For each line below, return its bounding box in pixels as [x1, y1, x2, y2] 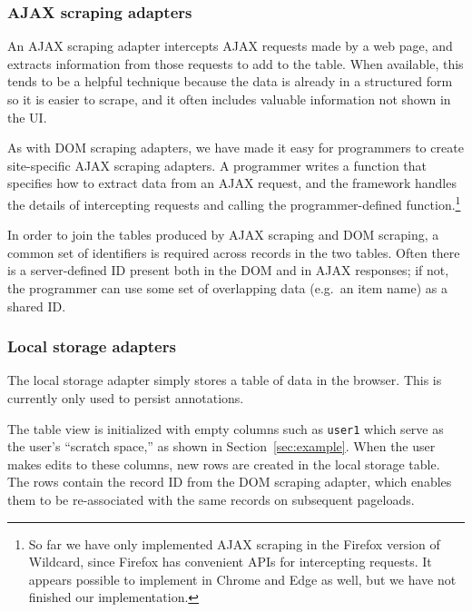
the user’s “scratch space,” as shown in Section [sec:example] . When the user [7, 437, 436, 456]
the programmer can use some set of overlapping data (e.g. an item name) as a [7, 279, 447, 297]
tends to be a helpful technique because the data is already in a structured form [7, 72, 453, 91]
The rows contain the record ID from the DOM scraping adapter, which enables [7, 472, 452, 491]
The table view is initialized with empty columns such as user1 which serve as [7, 419, 444, 438]
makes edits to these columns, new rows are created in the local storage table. [7, 454, 440, 473]
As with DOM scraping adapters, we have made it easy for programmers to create [7, 138, 464, 157]
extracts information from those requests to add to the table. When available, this [7, 54, 464, 73]
